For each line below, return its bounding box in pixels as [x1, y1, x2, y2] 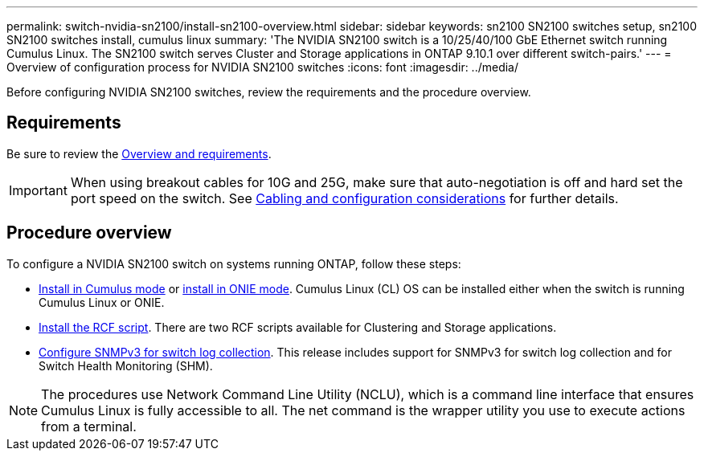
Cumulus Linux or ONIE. [39, 295, 165, 309]
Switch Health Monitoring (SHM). [39, 358, 213, 373]
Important [9, 182, 68, 198]
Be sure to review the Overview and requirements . [6, 146, 272, 161]
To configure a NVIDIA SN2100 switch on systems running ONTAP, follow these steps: [6, 256, 461, 271]
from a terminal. [41, 418, 137, 435]
